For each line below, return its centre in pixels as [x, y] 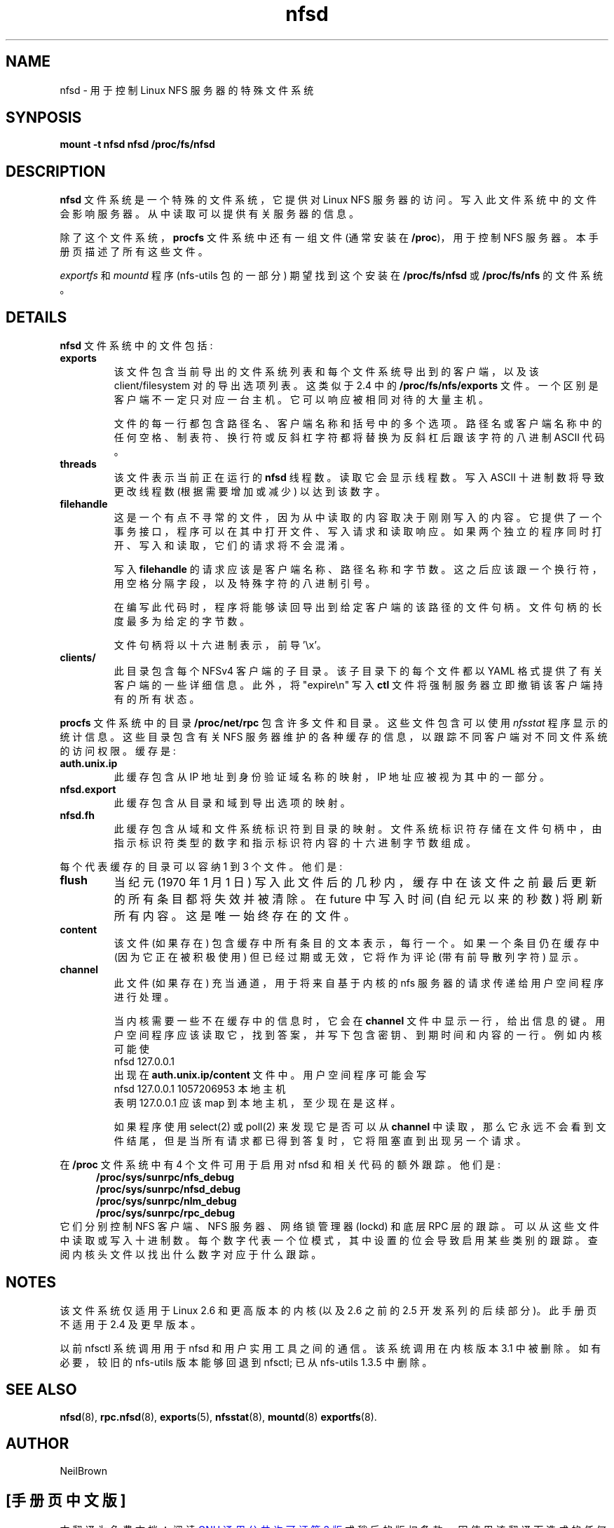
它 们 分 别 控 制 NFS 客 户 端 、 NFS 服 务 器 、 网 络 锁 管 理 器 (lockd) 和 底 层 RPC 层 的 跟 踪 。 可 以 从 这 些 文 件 [329, 1226]
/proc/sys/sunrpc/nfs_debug [165, 1177]
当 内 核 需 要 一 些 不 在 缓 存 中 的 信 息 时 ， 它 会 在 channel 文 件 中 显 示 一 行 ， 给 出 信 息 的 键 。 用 [360, 1021]
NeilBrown [83, 1470]
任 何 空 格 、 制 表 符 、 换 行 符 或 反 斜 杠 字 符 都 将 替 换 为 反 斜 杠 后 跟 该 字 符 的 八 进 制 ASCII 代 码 [359, 438]
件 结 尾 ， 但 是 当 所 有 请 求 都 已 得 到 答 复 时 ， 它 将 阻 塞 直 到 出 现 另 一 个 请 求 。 [320, 1141]
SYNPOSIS [44, 118]
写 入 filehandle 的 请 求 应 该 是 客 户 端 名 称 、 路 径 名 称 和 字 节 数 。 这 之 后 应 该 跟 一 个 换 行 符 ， [358, 569]
